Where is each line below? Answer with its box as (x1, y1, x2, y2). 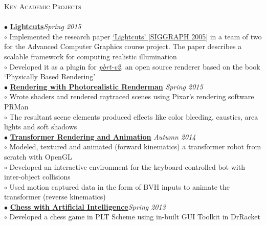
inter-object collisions (4, 171, 71, 182)
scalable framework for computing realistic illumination (4, 51, 177, 61)
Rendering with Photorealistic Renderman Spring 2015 (10, 81, 203, 92)
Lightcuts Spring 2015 (10, 21, 81, 32)
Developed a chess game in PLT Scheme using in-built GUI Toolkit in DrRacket (9, 211, 260, 222)
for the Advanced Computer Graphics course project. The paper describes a (4, 41, 242, 52)
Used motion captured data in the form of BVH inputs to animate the (9, 181, 230, 192)
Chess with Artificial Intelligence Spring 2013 (10, 201, 166, 212)
